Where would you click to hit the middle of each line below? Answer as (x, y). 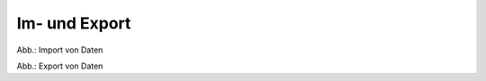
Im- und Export (74, 23)
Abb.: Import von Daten (60, 50)
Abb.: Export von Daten (60, 66)
